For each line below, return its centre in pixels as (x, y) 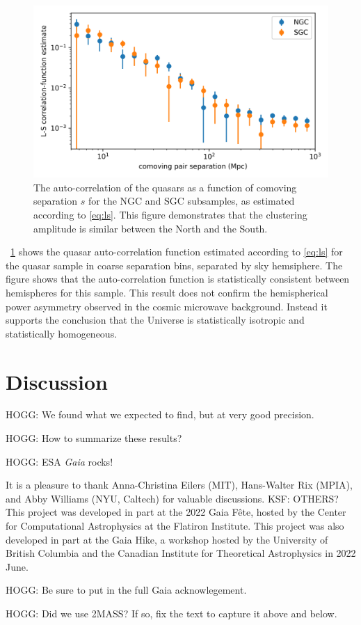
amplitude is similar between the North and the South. (151, 228)
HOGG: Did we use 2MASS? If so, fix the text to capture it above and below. (171, 613)
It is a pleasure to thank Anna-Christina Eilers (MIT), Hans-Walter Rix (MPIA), (179, 485)
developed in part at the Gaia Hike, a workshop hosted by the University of (167, 539)
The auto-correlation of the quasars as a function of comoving (165, 187)
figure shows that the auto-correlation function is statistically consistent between (178, 279)
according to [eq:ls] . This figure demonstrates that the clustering (170, 214)
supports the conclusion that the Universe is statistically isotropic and (155, 320)
